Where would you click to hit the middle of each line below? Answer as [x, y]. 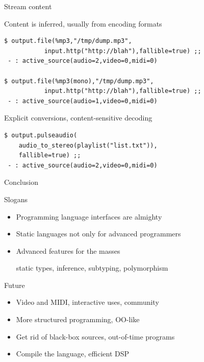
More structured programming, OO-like [78, 319]
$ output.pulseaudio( [41, 135]
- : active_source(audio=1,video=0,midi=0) [83, 101]
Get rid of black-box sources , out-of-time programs [95, 336]
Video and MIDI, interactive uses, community [87, 302]
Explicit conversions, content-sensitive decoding [78, 118]
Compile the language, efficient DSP [73, 354]
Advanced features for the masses [68, 250]
